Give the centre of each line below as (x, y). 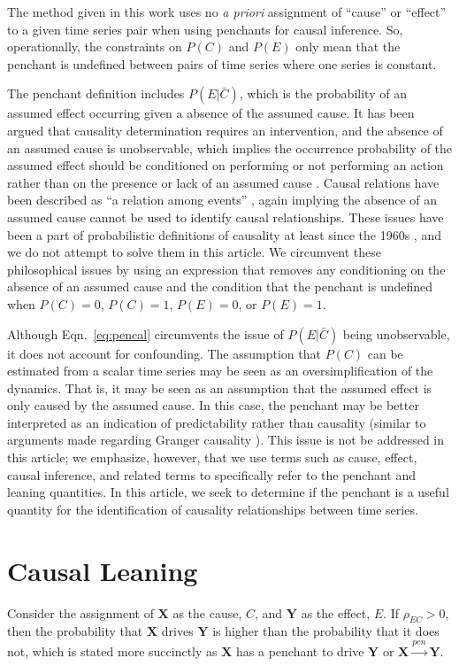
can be (385, 353)
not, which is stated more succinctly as (112, 651)
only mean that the (348, 46)
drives (177, 631)
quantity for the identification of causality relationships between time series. (213, 509)
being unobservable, (396, 333)
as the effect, (336, 612)
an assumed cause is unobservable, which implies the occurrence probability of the (230, 147)
